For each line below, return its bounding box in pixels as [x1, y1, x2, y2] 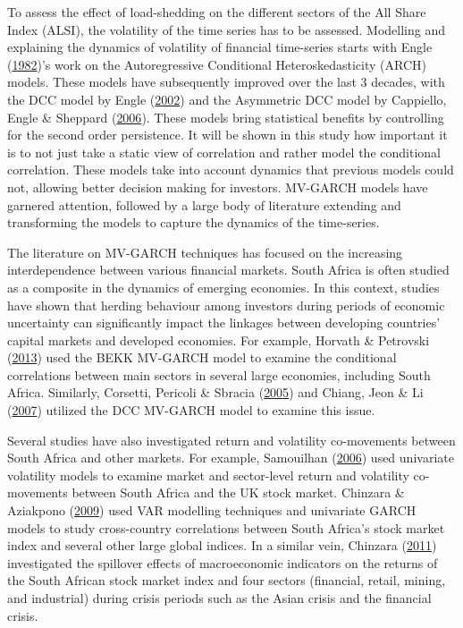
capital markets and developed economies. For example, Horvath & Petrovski [7, 330, 430, 349]
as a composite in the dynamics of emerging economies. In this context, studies [7, 277, 440, 296]
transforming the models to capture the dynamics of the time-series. [7, 213, 380, 232]
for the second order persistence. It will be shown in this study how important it [7, 125, 448, 144]
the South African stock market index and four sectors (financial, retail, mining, [7, 571, 446, 590]
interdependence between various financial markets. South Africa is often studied [7, 260, 450, 279]
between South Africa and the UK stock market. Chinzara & [72, 483, 405, 502]
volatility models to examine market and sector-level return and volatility [7, 465, 409, 484]
